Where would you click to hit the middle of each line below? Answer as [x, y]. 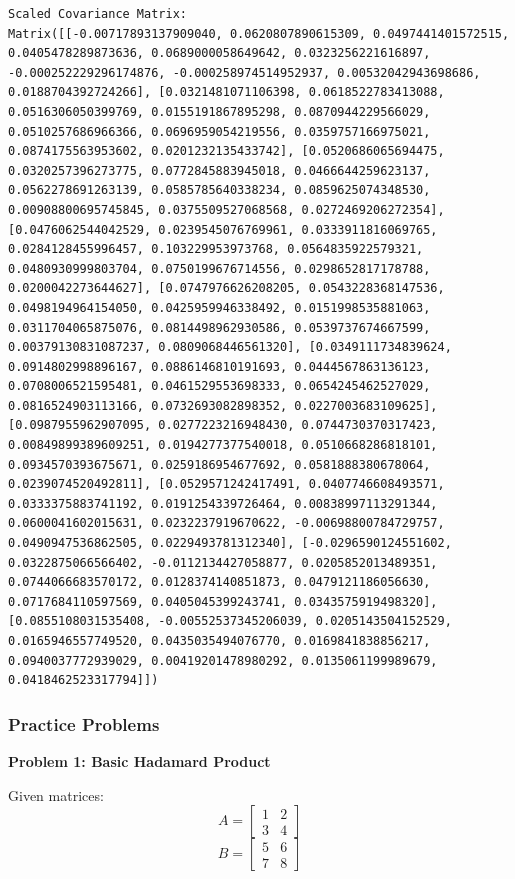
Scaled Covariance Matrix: [97, 14]
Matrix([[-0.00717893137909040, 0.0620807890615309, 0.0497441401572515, [259, 33]
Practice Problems [84, 723]
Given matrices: [56, 794]
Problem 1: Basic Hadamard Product [139, 761]
